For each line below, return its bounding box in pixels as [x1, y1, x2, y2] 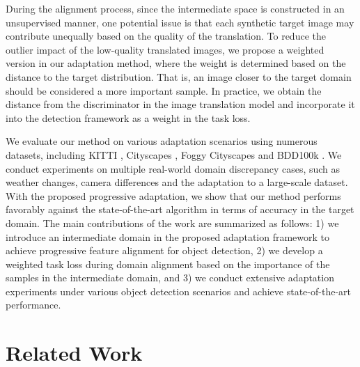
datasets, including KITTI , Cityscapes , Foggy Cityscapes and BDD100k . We [6, 147, 342, 162]
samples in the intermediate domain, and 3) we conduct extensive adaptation [6, 270, 334, 285]
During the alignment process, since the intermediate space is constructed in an [6, 1, 345, 15]
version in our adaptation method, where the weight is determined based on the [6, 56, 346, 70]
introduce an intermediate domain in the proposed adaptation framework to [6, 229, 330, 244]
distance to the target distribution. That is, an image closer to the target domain [6, 69, 352, 84]
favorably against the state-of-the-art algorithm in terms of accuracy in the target [6, 202, 354, 217]
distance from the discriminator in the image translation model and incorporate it [6, 97, 355, 111]
